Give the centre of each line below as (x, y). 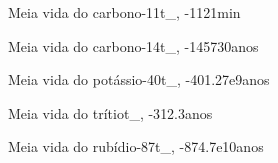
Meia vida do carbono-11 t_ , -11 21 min (124, 12)
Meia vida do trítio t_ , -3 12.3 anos (110, 112)
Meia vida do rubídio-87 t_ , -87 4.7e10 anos (136, 146)
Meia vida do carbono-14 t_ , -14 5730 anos (133, 45)
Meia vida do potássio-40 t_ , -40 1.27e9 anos (139, 79)
